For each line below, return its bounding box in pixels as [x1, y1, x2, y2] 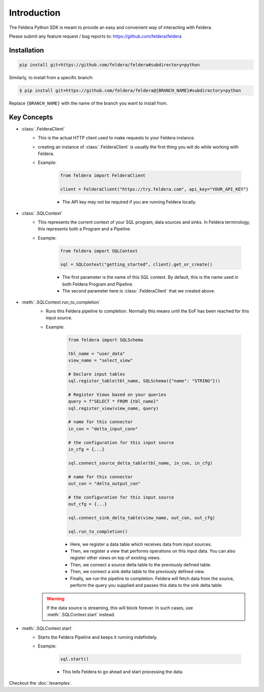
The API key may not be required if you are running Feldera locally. [62, 199, 197, 205]
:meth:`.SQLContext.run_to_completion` [21, 299, 101, 305]
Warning [46, 596, 65, 602]
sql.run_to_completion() [68, 529, 128, 534]
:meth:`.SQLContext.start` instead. [46, 612, 115, 618]
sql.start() [60, 656, 89, 662]
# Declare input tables [68, 371, 126, 377]
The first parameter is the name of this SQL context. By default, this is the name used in [62, 274, 239, 280]
